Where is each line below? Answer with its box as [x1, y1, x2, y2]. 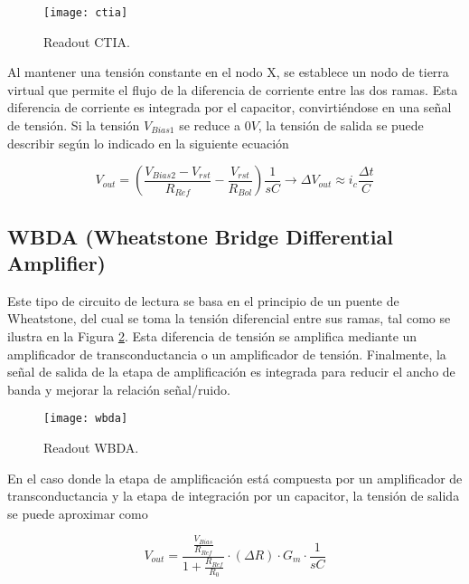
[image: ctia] [43, 6, 128, 19]
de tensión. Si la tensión [7, 116, 140, 135]
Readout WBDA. [43, 438, 139, 457]
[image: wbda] [43, 412, 128, 426]
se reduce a [179, 116, 240, 135]
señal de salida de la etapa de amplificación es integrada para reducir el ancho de [7, 362, 455, 381]
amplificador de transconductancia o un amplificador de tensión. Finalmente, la [7, 344, 446, 363]
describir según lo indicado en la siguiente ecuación [7, 133, 289, 152]
